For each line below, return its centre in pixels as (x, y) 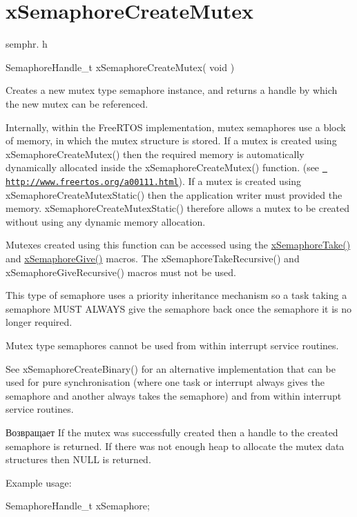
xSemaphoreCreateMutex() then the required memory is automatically (155, 154)
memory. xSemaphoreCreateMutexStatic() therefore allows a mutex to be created (178, 208)
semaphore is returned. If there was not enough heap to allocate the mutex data (175, 446)
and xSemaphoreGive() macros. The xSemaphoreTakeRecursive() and (153, 258)
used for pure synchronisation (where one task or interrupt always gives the (165, 382)
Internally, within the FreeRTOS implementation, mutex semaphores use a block (176, 127)
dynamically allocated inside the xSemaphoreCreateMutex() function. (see (163, 167)
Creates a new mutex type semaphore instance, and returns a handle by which (172, 90)
